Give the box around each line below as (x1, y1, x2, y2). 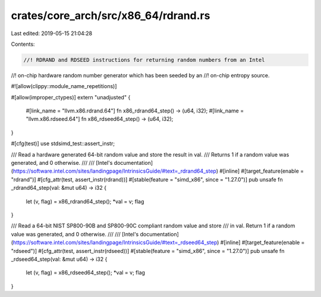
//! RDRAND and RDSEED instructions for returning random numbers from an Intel (23, 57, 265, 63)
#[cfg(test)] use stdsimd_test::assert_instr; (11, 140, 115, 147)
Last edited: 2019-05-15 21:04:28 (11, 30, 93, 37)
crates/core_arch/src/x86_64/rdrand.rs (11, 9, 210, 22)
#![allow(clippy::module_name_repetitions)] (11, 83, 117, 90)
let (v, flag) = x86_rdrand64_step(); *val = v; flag (26, 198, 144, 205)
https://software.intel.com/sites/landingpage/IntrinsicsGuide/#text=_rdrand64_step (12, 167, 216, 175)
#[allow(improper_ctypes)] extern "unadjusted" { (11, 93, 131, 101)
